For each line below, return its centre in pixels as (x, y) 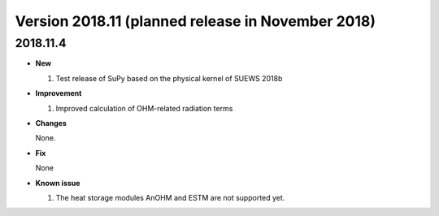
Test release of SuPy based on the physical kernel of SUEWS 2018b (169, 78)
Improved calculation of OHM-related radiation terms (144, 108)
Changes (51, 123)
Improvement (59, 93)
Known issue (58, 183)
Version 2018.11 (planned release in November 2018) (196, 21)
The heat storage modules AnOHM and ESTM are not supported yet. (170, 197)
